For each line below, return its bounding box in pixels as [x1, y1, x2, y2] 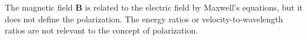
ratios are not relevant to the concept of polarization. [5, 24, 198, 36]
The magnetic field [5, 1, 73, 13]
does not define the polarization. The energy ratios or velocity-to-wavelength [5, 12, 283, 25]
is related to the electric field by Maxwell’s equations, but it [85, 1, 303, 13]
